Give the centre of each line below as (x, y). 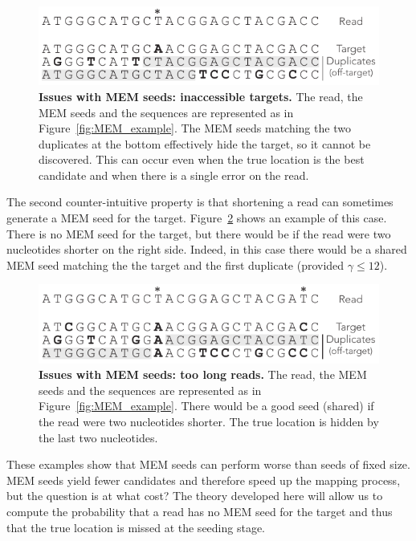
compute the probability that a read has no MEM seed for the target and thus (200, 511)
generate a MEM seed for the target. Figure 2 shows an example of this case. (197, 218)
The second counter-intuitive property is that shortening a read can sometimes (200, 202)
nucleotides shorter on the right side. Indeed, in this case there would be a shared (207, 249)
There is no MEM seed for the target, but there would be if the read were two (199, 233)
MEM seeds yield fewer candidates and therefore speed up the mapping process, (204, 480)
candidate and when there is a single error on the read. (174, 175)
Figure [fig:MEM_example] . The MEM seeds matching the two (195, 128)
